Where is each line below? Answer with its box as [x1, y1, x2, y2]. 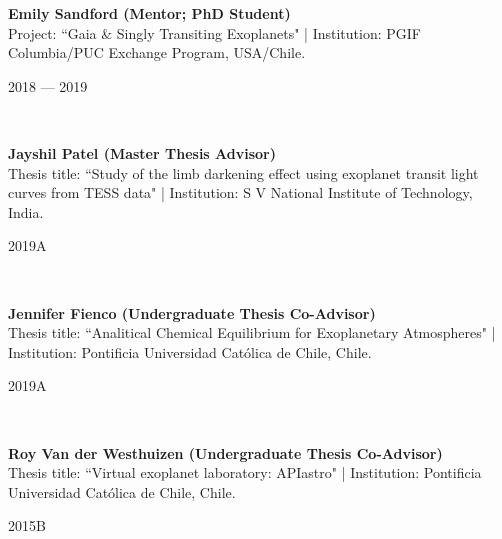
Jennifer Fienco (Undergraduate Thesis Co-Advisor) [8, 302, 376, 323]
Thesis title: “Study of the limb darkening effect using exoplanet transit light [8, 162, 479, 183]
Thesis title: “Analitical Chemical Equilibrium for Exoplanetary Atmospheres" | [8, 322, 496, 343]
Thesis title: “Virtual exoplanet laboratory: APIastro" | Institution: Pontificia [8, 462, 482, 483]
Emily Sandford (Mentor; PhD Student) [8, 3, 291, 23]
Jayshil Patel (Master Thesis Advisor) [8, 142, 276, 163]
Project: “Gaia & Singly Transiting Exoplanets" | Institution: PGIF [8, 22, 421, 43]
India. [8, 201, 44, 222]
